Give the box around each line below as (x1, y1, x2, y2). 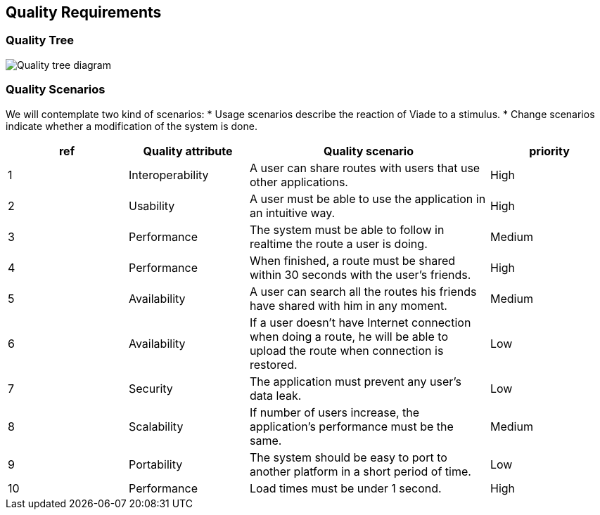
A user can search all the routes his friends (250, 284, 477, 299)
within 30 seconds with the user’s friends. (250, 267, 471, 282)
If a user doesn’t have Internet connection (250, 315, 471, 330)
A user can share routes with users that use (250, 160, 480, 175)
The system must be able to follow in (250, 222, 445, 237)
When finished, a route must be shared (250, 253, 456, 268)
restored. (250, 357, 298, 372)
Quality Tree (6, 33, 75, 48)
